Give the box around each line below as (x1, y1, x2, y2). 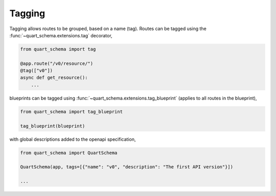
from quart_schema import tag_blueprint (20, 109, 123, 114)
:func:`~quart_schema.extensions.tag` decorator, (9, 32, 112, 38)
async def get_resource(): (20, 75, 88, 81)
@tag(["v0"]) (20, 68, 53, 73)
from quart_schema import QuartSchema (20, 150, 118, 156)
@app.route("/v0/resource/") (20, 60, 94, 66)
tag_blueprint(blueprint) (20, 123, 85, 129)
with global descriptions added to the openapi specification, (9, 136, 136, 142)
